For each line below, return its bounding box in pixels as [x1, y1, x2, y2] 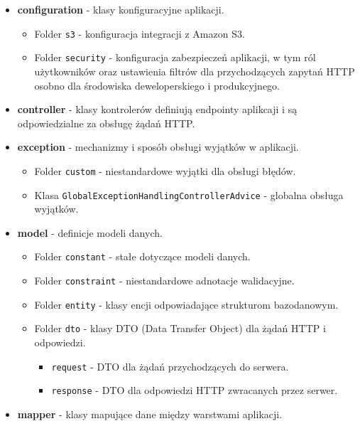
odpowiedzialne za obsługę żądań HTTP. [17, 115, 195, 130]
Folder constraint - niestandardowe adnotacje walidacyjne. [34, 273, 295, 288]
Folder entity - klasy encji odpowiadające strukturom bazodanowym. [34, 297, 339, 311]
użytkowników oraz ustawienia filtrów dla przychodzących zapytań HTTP [34, 63, 355, 78]
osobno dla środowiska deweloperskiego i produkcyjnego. [34, 78, 280, 92]
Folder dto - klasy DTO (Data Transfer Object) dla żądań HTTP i [34, 321, 326, 336]
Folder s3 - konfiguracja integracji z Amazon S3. [34, 26, 245, 41]
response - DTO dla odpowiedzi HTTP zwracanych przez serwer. [51, 383, 338, 398]
